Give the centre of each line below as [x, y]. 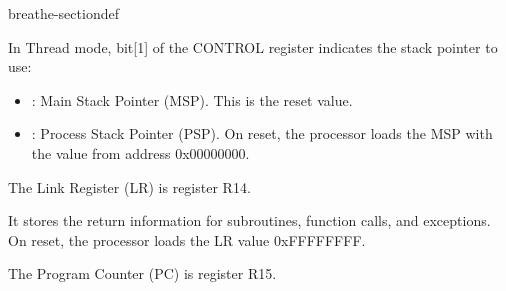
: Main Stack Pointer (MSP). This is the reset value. [192, 99]
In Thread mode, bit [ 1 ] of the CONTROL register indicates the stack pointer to [253, 46]
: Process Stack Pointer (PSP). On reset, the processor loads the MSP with [262, 133]
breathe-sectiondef [63, 13]
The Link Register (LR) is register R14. [129, 186]
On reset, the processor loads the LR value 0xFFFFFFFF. [187, 239]
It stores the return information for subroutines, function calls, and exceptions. [249, 220]
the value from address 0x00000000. [140, 152]
